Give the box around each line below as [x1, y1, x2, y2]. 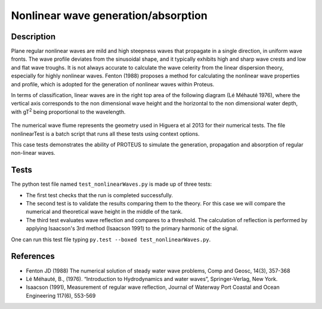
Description [11, 32, 56, 42]
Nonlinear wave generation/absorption [11, 9, 208, 22]
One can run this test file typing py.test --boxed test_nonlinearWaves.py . [11, 236, 211, 243]
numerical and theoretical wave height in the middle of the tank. [26, 208, 183, 216]
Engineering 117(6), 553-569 [26, 292, 96, 299]
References [11, 251, 55, 261]
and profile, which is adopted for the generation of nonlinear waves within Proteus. [11, 80, 215, 88]
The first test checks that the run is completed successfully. [26, 191, 173, 199]
